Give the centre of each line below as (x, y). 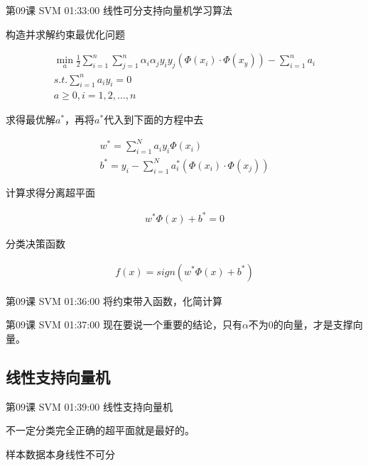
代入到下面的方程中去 (154, 120)
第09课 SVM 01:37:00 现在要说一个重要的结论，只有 (124, 324)
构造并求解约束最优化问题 (65, 34)
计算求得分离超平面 (50, 192)
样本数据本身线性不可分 (60, 454)
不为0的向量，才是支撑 (301, 324)
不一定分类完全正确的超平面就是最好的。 (100, 430)
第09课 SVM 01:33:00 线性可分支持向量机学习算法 (119, 10)
